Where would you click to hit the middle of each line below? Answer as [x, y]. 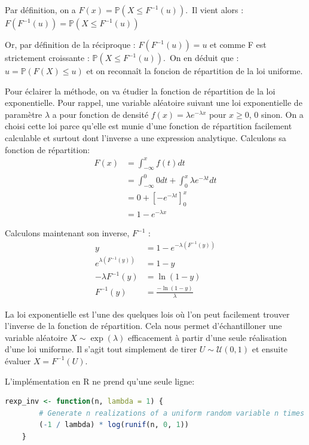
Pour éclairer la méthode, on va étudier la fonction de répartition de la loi [140, 91]
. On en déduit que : [201, 57]
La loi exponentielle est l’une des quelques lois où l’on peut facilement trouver [147, 314]
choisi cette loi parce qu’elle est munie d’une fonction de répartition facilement [149, 126]
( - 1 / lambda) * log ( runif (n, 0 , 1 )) [114, 425]
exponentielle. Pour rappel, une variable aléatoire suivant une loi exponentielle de [154, 103]
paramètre [24, 114]
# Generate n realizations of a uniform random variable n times [172, 413]
